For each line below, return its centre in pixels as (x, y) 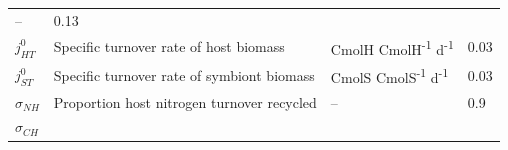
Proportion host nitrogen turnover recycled (185, 101)
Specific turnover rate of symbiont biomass (184, 74)
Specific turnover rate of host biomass (169, 46)
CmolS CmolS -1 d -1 (389, 75)
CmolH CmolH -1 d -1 (392, 47)
